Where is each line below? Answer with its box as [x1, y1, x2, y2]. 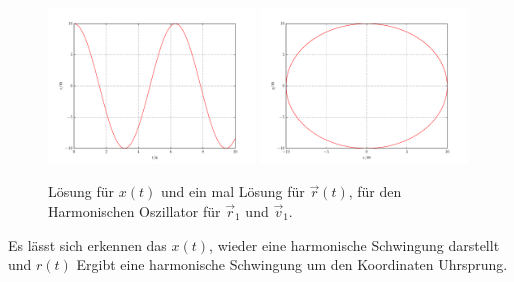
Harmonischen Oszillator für [48, 201, 221, 221]
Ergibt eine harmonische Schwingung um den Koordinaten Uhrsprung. [76, 254, 508, 275]
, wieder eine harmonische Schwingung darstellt [209, 234, 500, 255]
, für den [348, 181, 402, 202]
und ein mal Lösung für [160, 181, 305, 202]
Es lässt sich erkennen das [8, 234, 167, 255]
